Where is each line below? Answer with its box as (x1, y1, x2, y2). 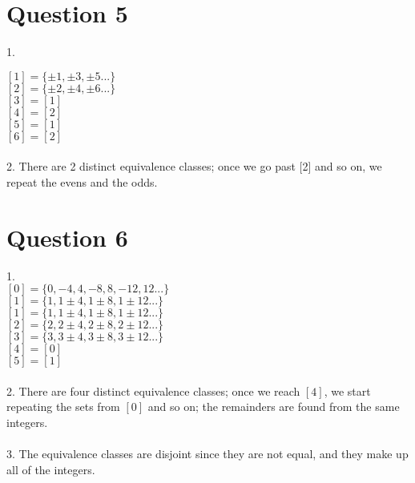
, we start (324, 382, 371, 399)
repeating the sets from (6, 398, 120, 415)
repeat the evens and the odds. (6, 173, 158, 190)
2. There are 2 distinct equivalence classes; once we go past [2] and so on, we (6, 158, 382, 175)
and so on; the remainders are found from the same (147, 398, 400, 415)
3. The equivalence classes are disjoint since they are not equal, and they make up (6, 445, 409, 462)
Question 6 (6, 220, 128, 253)
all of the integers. (6, 461, 95, 477)
